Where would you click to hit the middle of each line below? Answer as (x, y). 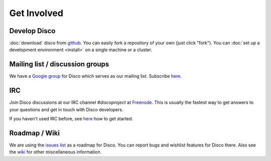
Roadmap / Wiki (35, 133)
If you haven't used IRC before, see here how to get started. (71, 119)
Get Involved (36, 13)
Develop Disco (32, 31)
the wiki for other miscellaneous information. (55, 152)
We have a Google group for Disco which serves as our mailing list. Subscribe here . (96, 76)
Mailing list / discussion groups (59, 64)
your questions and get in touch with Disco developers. (66, 109)
